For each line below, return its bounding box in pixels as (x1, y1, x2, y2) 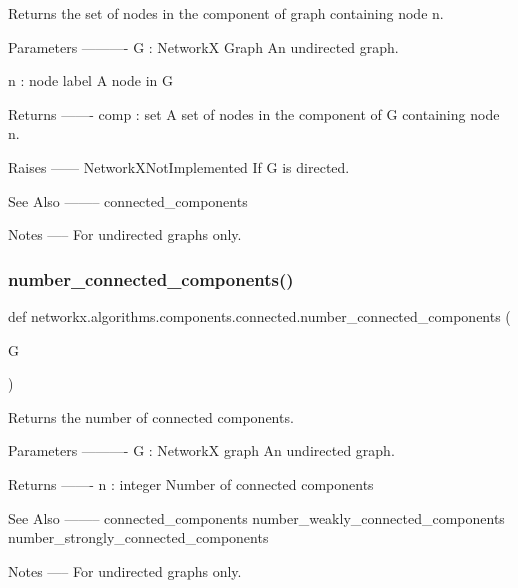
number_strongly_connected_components (8, 527, 269, 548)
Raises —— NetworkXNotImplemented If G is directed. (8, 156, 350, 177)
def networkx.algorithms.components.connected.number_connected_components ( (8, 305, 511, 326)
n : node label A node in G (8, 70, 174, 91)
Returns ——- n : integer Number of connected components (8, 473, 374, 494)
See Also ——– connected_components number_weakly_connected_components (8, 507, 505, 528)
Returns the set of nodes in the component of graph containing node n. (8, 3, 444, 23)
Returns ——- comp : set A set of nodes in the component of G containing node (8, 103, 500, 124)
